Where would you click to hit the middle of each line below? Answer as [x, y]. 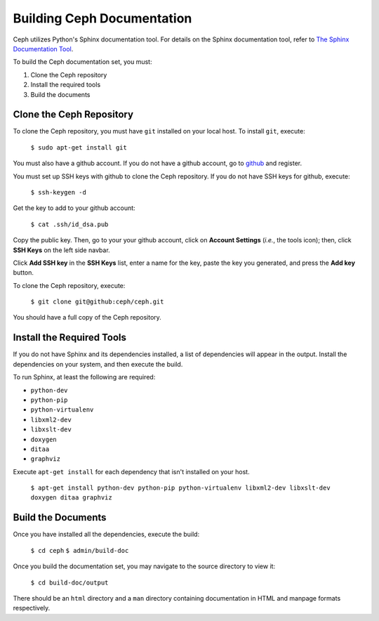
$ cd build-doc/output [69, 582]
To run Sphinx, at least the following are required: [84, 377]
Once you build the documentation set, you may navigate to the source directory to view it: [144, 566]
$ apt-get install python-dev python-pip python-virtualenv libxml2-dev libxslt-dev [180, 488]
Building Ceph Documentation [102, 18]
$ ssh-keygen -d [59, 192]
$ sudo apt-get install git [79, 147]
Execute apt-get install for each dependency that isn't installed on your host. [131, 471]
